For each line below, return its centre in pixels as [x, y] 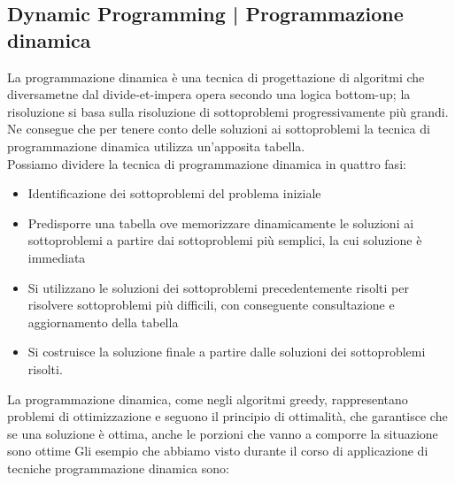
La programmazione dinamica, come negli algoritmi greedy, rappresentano [208, 399]
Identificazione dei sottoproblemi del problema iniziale [174, 193]
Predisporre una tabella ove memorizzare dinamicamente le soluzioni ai [221, 222]
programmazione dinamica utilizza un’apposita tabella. [156, 146]
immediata [57, 257]
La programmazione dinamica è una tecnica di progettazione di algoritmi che [216, 77]
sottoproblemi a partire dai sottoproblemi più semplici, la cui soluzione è [225, 240]
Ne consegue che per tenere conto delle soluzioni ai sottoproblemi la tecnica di [219, 129]
